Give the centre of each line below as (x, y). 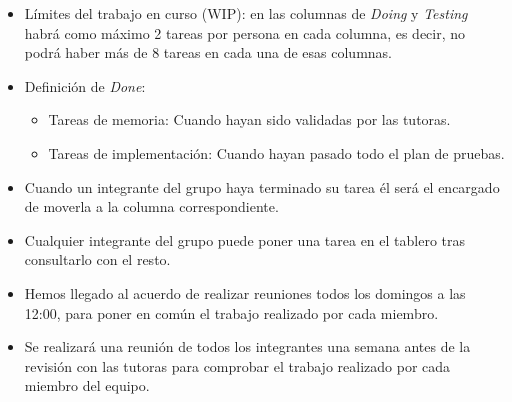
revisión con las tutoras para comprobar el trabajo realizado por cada (237, 365)
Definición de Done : (85, 85)
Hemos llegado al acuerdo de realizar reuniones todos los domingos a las (245, 292)
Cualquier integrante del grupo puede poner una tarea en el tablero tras (245, 239)
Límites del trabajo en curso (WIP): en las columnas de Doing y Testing (246, 13)
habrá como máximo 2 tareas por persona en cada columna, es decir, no (245, 32)
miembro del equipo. (87, 385)
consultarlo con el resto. (97, 259)
